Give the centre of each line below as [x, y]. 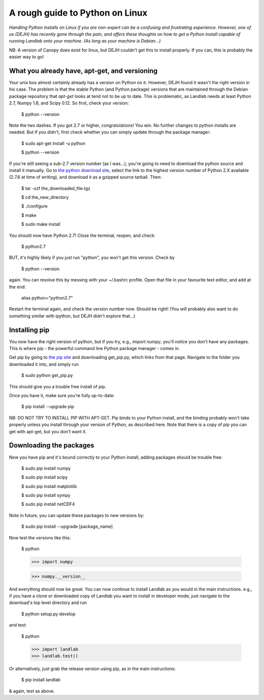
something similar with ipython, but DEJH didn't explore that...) [72, 316]
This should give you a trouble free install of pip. [58, 386]
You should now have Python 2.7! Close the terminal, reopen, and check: [82, 235]
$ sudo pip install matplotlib [49, 486]
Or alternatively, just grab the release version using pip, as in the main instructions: [92, 669]
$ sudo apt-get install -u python [53, 143]
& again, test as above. [32, 691]
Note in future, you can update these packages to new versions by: [77, 515]
